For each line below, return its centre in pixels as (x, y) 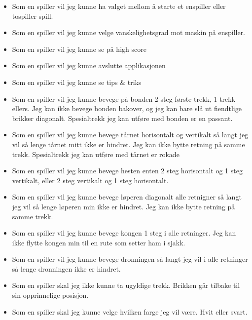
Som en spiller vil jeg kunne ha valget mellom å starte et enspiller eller (119, 6)
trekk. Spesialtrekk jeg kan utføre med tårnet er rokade (96, 154)
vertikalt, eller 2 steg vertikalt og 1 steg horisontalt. (90, 180)
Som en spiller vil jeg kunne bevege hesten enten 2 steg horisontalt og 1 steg (127, 171)
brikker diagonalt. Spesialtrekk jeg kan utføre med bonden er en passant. (122, 118)
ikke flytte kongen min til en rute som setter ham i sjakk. (99, 242)
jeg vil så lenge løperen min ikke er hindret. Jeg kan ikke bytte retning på (124, 206)
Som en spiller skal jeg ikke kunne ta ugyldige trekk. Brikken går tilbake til (126, 285)
